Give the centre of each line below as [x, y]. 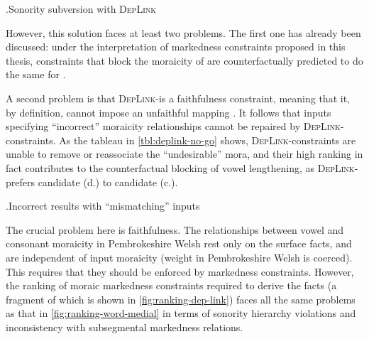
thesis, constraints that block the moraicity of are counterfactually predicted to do [184, 60]
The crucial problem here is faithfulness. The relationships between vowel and [175, 229]
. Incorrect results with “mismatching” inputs [103, 206]
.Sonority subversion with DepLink [81, 9]
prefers [20, 182]
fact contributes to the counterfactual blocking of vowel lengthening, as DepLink [180, 167]
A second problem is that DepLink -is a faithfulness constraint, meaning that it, [178, 98]
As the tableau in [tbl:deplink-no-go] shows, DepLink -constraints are [208, 140]
